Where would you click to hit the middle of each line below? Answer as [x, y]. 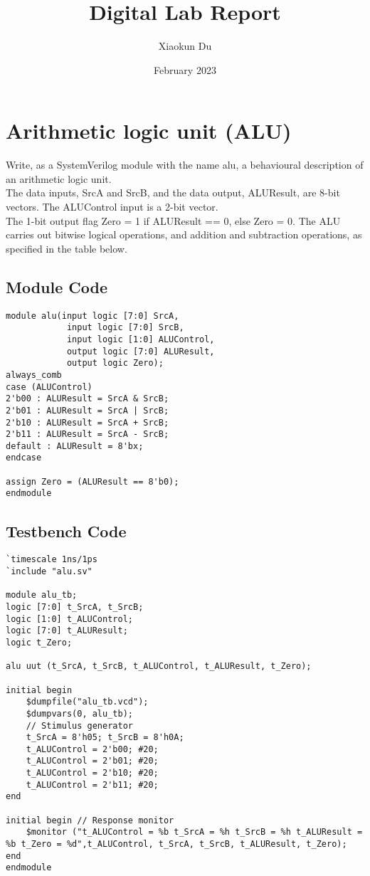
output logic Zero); [115, 363]
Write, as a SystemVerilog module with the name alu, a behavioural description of [185, 165]
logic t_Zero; [39, 642]
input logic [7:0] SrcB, [125, 328]
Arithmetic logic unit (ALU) [149, 131]
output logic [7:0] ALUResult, [141, 351]
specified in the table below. [67, 248]
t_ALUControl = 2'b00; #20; [92, 749]
